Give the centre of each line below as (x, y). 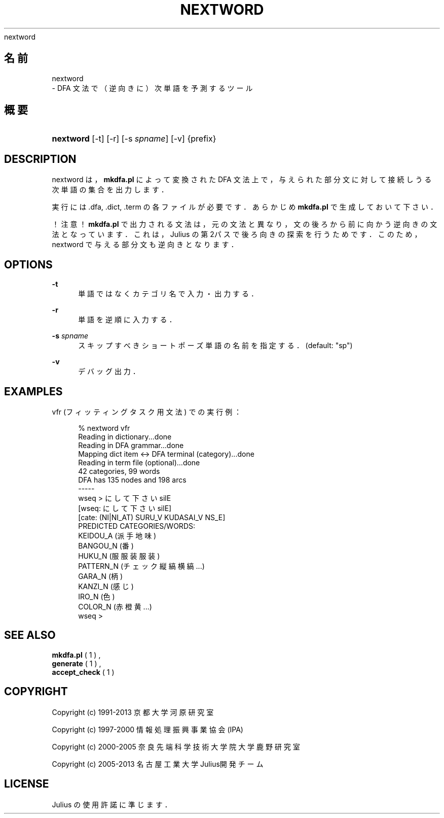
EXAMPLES (33, 391)
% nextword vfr (104, 428)
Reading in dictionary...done (125, 436)
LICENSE (27, 784)
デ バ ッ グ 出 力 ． (109, 371)
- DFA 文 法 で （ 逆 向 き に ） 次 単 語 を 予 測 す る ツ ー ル (152, 88)
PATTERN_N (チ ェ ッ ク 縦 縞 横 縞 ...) (141, 566)
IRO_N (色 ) (97, 596)
